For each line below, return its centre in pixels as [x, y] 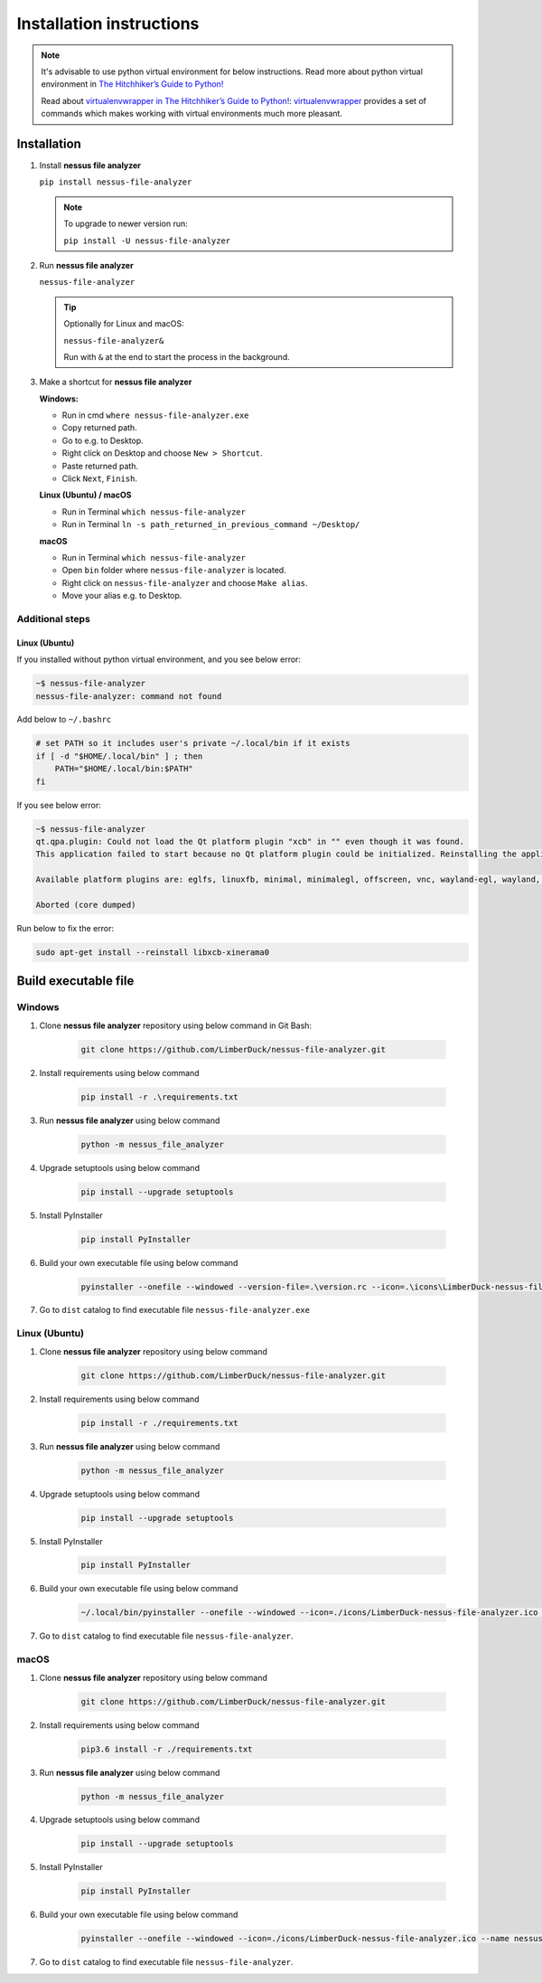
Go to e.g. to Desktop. [103, 440]
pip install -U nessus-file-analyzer [147, 241]
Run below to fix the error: [65, 928]
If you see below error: [59, 805]
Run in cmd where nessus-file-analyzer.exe [155, 415]
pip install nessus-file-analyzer [116, 182]
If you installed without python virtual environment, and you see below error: [159, 659]
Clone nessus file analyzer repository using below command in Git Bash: [175, 1025]
